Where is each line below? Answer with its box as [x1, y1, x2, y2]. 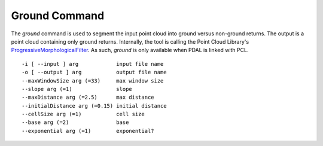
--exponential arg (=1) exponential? [22, 127, 155, 134]
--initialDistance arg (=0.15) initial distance [22, 102, 167, 109]
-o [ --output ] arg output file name [22, 69, 167, 76]
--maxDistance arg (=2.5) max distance [22, 94, 155, 101]
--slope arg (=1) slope [22, 86, 133, 92]
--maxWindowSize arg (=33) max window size [22, 77, 164, 84]
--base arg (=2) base [22, 119, 129, 126]
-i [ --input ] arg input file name [22, 60, 164, 67]
